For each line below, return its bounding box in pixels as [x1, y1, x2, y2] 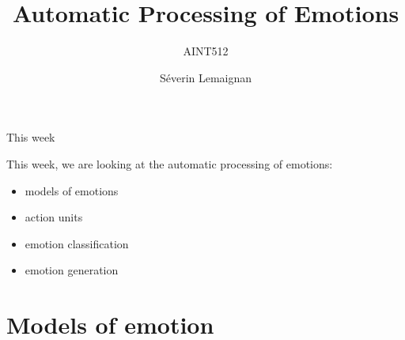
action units [25, 209, 83, 225]
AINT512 [183, 43, 229, 59]
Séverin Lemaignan [159, 69, 252, 85]
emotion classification [25, 235, 129, 251]
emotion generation [25, 262, 119, 278]
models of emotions [25, 182, 119, 198]
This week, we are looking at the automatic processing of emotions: [6, 155, 333, 172]
